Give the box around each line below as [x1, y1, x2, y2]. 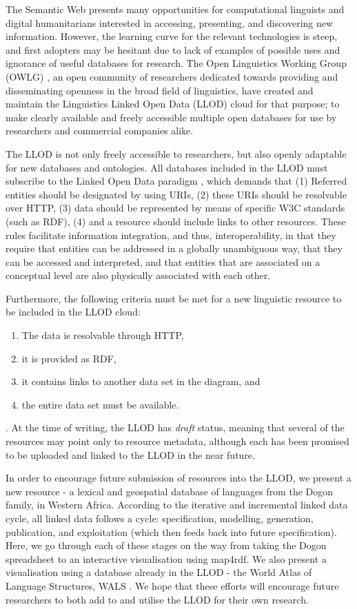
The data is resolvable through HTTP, [21, 328, 184, 342]
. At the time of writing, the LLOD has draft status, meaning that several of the [6, 420, 345, 435]
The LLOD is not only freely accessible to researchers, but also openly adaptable [6, 146, 347, 161]
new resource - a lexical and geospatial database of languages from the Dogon [6, 484, 334, 498]
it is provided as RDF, [21, 351, 116, 365]
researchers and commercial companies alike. [6, 123, 194, 138]
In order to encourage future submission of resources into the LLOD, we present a [6, 471, 351, 485]
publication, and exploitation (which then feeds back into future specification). [6, 524, 337, 539]
